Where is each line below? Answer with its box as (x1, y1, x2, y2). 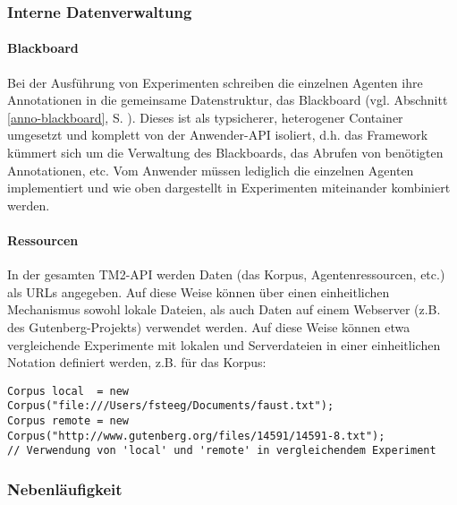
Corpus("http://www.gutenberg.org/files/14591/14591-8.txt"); (7, 429, 385, 442)
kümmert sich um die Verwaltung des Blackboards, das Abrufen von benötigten (7, 143, 444, 162)
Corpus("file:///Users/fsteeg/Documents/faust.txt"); (7, 399, 334, 413)
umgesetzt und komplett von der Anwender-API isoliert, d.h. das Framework (7, 125, 428, 144)
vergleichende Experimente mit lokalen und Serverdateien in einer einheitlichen (7, 335, 441, 354)
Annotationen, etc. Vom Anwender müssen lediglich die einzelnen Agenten (7, 160, 414, 179)
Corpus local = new (7, 384, 130, 398)
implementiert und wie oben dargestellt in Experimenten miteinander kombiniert (7, 178, 451, 197)
